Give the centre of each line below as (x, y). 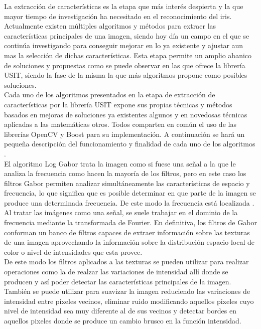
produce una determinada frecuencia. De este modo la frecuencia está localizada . (129, 202)
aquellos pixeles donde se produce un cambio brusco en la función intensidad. (123, 320)
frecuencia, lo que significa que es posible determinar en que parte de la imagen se (130, 193)
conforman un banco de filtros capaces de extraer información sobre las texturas (127, 232)
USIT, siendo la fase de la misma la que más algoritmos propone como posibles (126, 75)
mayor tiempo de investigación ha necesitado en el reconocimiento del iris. (118, 16)
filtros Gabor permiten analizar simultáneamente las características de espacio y (127, 183)
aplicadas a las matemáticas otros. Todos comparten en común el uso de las (120, 124)
